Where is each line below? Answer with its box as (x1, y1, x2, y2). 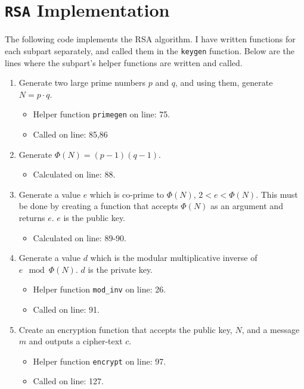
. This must (256, 188, 298, 200)
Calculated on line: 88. (33, 168, 116, 181)
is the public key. (63, 211, 126, 223)
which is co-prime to (89, 188, 164, 200)
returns (18, 211, 45, 223)
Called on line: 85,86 (33, 127, 108, 140)
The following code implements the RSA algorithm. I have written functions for (5, 33, 296, 45)
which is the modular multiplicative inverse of (90, 251, 258, 264)
